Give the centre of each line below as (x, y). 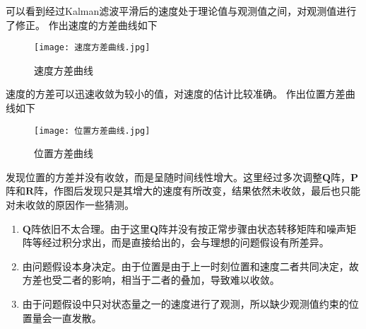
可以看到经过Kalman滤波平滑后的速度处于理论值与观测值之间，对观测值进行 (181, 11)
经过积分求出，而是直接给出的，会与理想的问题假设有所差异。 (185, 242)
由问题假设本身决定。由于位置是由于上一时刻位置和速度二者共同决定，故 (190, 266)
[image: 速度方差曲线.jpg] (92, 48)
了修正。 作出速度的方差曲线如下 (82, 24)
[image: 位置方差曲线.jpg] (92, 131)
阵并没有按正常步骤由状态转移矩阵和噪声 (253, 228)
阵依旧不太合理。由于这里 (90, 228)
